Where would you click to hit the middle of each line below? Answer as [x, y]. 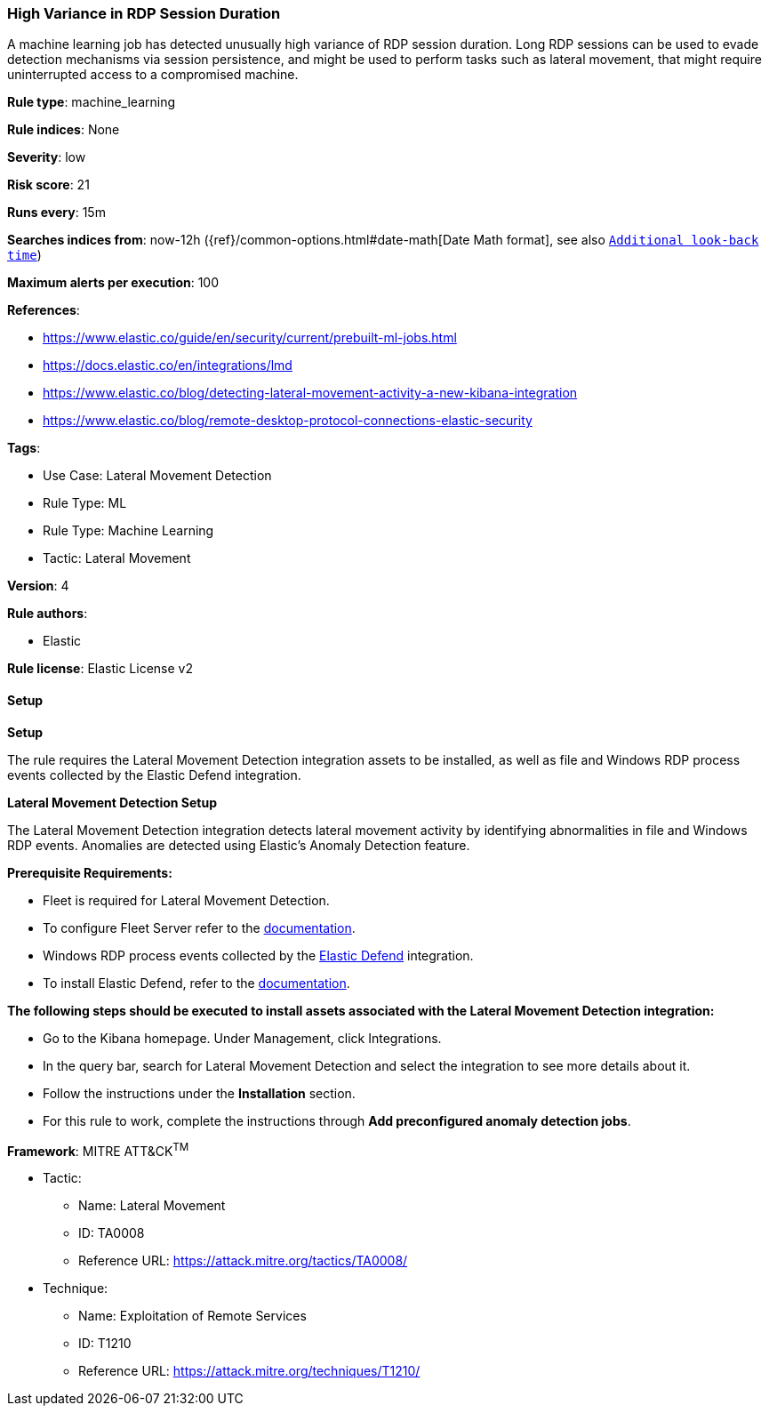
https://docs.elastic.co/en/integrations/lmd [168, 365]
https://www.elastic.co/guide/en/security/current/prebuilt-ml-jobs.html [250, 338]
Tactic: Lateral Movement [117, 558]
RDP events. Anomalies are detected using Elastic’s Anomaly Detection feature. [239, 845]
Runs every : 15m [56, 213]
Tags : [24, 448]
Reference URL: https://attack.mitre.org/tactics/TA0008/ [243, 1261]
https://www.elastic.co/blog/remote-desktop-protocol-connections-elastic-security [288, 421]
